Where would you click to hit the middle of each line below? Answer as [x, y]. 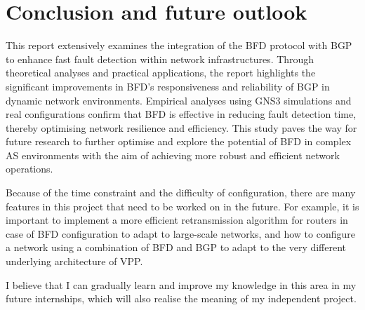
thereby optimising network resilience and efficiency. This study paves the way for [181, 127]
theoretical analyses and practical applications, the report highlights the [161, 73]
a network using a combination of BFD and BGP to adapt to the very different [176, 247]
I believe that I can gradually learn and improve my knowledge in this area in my [181, 284]
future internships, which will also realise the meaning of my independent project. [181, 298]
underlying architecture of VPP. [74, 261]
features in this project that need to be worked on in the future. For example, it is [182, 206]
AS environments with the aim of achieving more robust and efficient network [173, 155]
